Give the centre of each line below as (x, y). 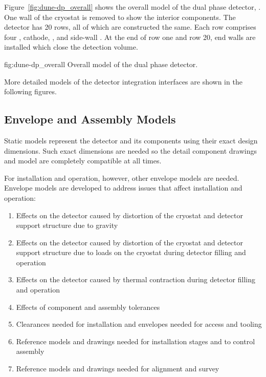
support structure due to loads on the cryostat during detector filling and (131, 252)
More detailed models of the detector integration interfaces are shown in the (123, 81)
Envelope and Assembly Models (90, 119)
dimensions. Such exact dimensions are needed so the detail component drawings (131, 150)
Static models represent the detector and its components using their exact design (131, 140)
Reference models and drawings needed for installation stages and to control (136, 341)
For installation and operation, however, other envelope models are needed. (122, 177)
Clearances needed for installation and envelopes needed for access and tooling (139, 324)
